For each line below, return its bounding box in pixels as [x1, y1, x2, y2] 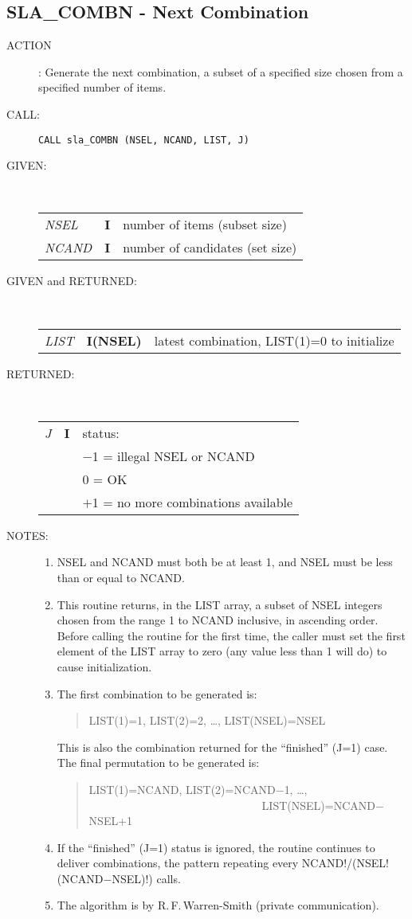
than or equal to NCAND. [57, 569, 185, 585]
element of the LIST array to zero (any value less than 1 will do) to [57, 643, 387, 659]
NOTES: [6, 526, 49, 543]
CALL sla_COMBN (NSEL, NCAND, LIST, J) [38, 134, 249, 146]
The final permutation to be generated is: [57, 754, 260, 771]
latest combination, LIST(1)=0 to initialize [154, 330, 394, 350]
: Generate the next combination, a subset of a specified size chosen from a [38, 63, 403, 80]
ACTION [6, 37, 52, 53]
